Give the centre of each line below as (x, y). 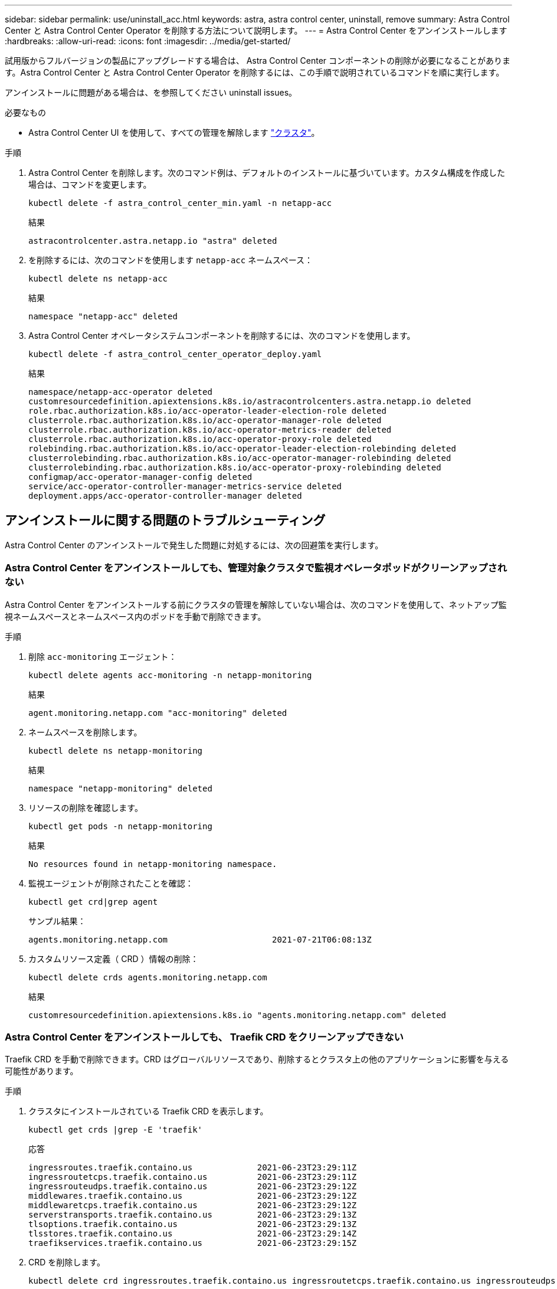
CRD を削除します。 (67, 1262)
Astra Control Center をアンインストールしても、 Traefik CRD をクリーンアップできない (204, 1037)
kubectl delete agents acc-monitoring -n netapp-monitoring (170, 675)
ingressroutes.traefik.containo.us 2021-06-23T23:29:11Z (193, 1168)
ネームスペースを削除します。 (85, 732)
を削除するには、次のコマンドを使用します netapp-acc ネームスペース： (171, 260)
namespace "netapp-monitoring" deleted (120, 788)
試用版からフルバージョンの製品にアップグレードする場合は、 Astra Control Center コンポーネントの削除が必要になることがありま (258, 60)
